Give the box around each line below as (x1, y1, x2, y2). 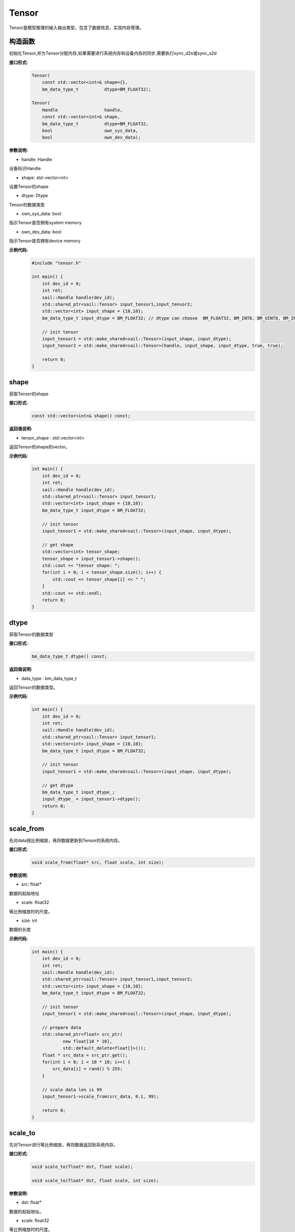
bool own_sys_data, (42, 128, 139, 133)
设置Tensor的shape (9, 183, 49, 189)
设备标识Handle (9, 166, 41, 171)
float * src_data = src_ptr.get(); (42, 1052, 128, 1058)
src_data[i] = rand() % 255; (52, 1066, 123, 1072)
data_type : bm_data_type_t (21, 675, 77, 681)
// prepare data (42, 1025, 81, 1030)
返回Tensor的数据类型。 (9, 684, 58, 690)
